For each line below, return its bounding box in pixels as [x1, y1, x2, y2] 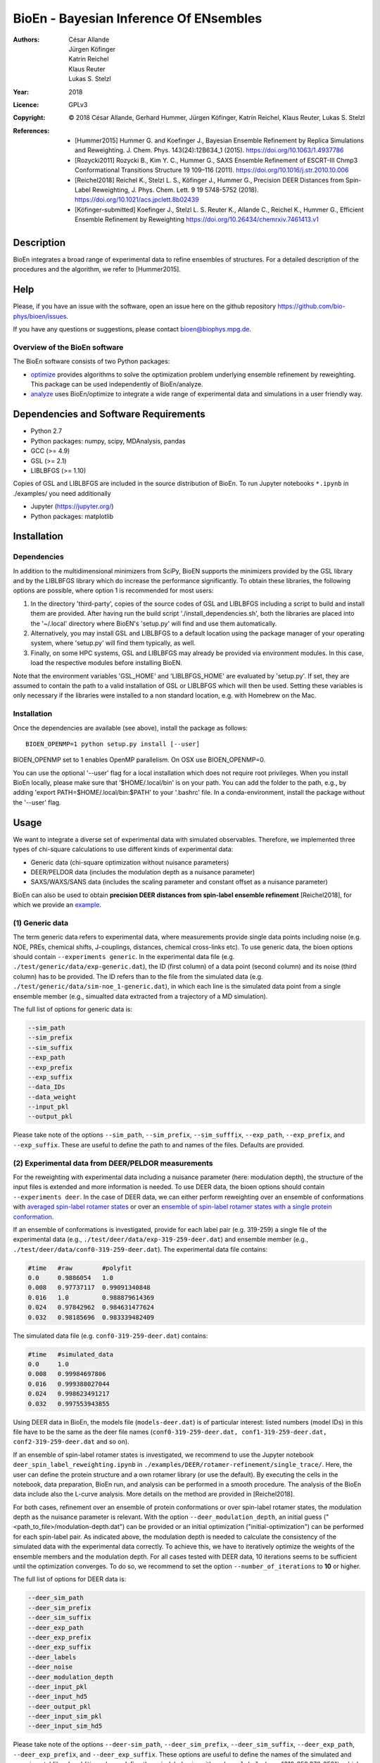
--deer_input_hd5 [27, 1692, 88, 1701]
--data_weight [27, 1093, 77, 1101]
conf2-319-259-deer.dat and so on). [13, 1437, 129, 1446]
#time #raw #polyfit [27, 1264, 132, 1272]
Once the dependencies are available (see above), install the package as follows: [13, 724, 248, 732]
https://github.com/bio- [277, 302, 346, 310]
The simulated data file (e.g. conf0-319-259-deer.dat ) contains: [13, 1331, 208, 1340]
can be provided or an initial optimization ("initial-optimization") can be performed [126, 1523, 364, 1531]
